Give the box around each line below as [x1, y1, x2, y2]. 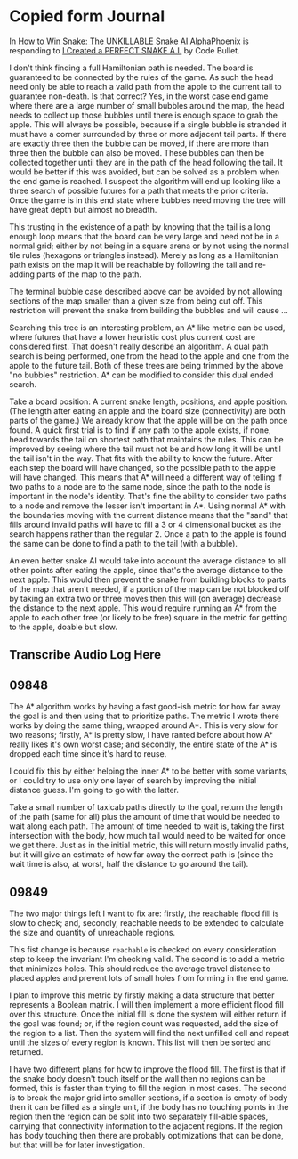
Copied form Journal [9, 6, 165, 27]
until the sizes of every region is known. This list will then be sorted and [9, 1037, 271, 1048]
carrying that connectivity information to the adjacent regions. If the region [9, 1120, 283, 1131]
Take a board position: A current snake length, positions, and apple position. [9, 396, 288, 407]
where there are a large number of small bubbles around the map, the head [9, 100, 285, 110]
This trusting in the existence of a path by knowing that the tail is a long [9, 221, 271, 232]
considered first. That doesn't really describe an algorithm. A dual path [9, 341, 269, 352]
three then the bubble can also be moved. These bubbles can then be [9, 147, 265, 158]
